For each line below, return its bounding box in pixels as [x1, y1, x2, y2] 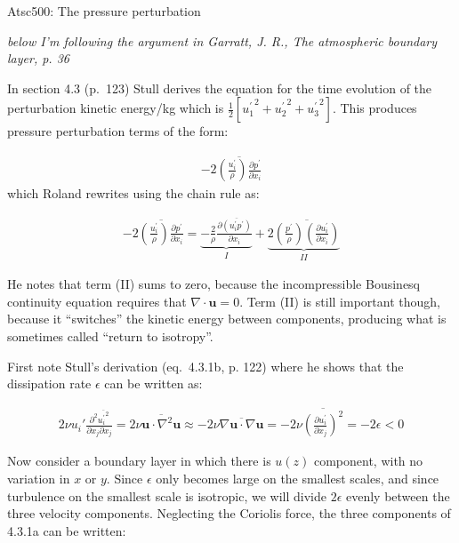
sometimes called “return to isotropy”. [7, 326, 213, 345]
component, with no [313, 451, 423, 470]
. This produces [332, 99, 417, 117]
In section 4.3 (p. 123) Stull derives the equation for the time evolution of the [7, 78, 432, 97]
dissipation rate [7, 374, 92, 393]
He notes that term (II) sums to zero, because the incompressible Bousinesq [7, 275, 421, 293]
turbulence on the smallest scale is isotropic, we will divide [7, 486, 326, 505]
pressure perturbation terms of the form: [7, 122, 229, 140]
